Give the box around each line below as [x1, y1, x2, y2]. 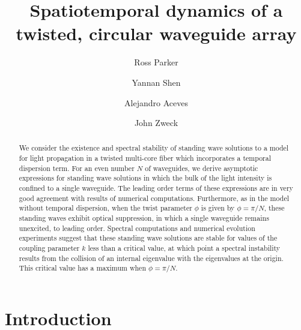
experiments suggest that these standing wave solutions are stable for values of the [19, 233, 278, 243]
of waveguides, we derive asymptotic [145, 163, 258, 173]
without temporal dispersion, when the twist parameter [19, 203, 192, 213]
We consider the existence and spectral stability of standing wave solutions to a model [19, 143, 289, 153]
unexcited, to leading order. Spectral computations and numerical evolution [19, 223, 255, 233]
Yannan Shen [132, 76, 181, 88]
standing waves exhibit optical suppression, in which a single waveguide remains [19, 213, 269, 223]
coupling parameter [19, 243, 80, 253]
